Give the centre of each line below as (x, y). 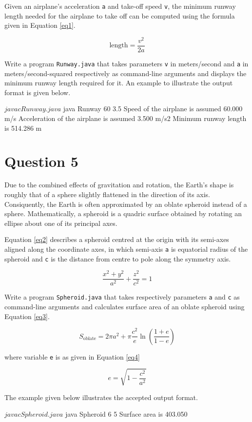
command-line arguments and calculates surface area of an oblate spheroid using (125, 306)
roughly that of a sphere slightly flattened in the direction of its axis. (107, 194)
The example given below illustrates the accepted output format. (101, 397)
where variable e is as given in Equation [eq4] (72, 356)
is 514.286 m (23, 128)
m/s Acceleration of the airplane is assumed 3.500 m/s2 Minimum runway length (126, 118)
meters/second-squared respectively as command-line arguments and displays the (126, 73)
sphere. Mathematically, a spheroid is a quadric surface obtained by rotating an (123, 213)
